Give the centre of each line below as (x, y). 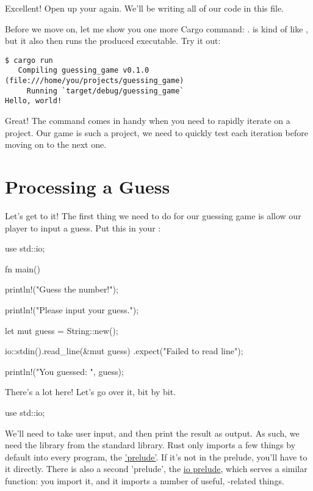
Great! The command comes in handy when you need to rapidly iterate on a (148, 121)
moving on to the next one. (56, 144)
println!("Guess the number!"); (62, 289)
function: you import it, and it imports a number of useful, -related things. (145, 480)
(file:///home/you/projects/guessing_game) (95, 81)
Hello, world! (34, 101)
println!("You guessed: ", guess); (64, 371)
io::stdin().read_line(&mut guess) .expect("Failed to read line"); (124, 351)
